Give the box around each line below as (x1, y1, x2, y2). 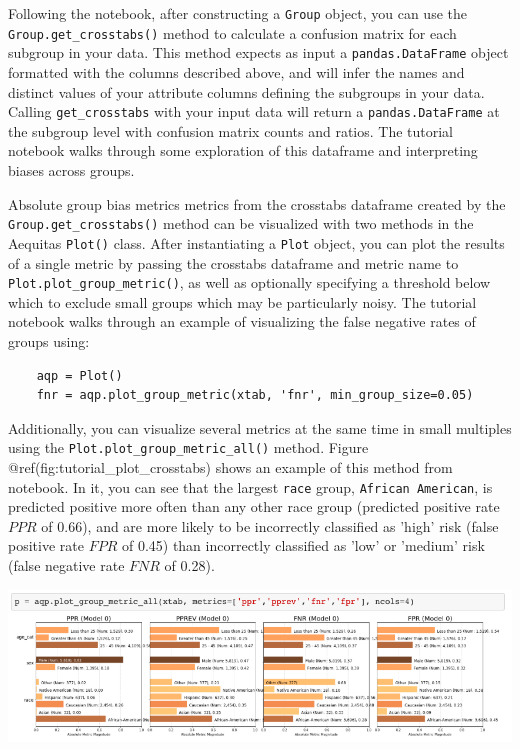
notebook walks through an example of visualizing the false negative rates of (8, 311, 476, 332)
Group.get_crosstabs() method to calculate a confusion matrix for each (8, 22, 457, 43)
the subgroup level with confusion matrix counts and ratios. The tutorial (8, 120, 454, 141)
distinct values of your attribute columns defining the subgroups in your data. (8, 81, 485, 102)
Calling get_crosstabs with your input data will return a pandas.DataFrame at (8, 101, 500, 122)
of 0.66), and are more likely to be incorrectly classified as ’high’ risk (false (41, 515, 499, 536)
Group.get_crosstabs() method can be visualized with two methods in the (8, 213, 474, 234)
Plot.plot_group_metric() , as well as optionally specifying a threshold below (8, 272, 491, 293)
